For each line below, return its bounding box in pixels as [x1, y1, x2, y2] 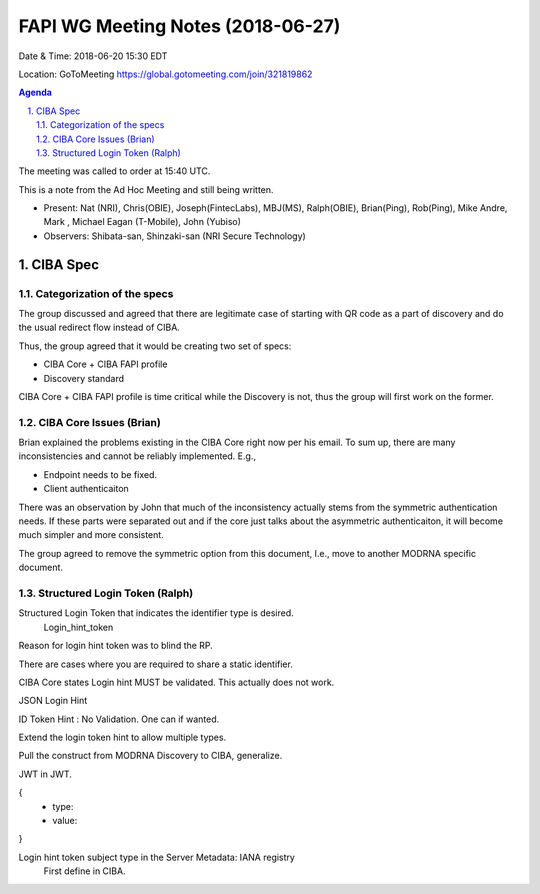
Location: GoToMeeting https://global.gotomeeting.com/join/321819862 [18, 68, 313, 80]
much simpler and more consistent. [18, 529, 164, 541]
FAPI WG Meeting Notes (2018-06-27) [18, 15, 341, 37]
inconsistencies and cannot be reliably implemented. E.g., [18, 450, 257, 462]
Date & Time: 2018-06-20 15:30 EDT [18, 50, 168, 62]
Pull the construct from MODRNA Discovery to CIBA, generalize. [18, 750, 283, 762]
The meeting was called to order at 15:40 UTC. [18, 165, 211, 177]
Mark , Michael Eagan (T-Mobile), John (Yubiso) [43, 216, 242, 228]
